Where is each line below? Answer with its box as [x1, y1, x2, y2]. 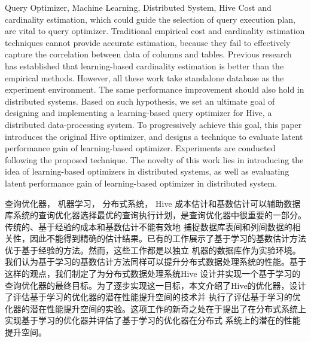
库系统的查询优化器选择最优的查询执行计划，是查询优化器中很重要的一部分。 [5, 209, 306, 221]
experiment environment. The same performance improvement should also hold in [5, 83, 304, 96]
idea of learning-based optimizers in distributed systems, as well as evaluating [5, 165, 289, 178]
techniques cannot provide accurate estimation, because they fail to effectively [5, 36, 291, 48]
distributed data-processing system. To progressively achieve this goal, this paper [5, 118, 302, 130]
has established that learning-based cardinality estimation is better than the [5, 59, 284, 72]
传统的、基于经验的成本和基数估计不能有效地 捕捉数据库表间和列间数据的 [5, 220, 292, 233]
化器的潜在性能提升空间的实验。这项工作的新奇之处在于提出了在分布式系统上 [5, 302, 306, 314]
